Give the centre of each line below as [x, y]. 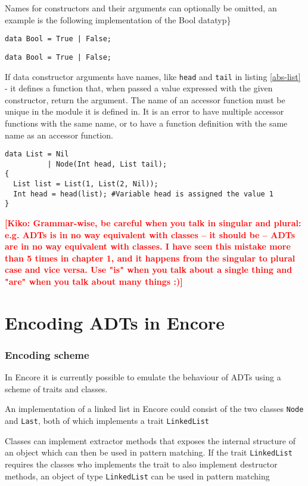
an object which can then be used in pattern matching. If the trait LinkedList [149, 452]
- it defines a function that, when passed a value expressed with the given [139, 88]
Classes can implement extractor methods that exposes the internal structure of [150, 440]
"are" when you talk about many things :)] [94, 282]
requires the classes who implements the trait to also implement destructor [141, 464]
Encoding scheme [47, 354]
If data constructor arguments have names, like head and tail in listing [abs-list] [153, 76]
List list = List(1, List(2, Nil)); [86, 184]
